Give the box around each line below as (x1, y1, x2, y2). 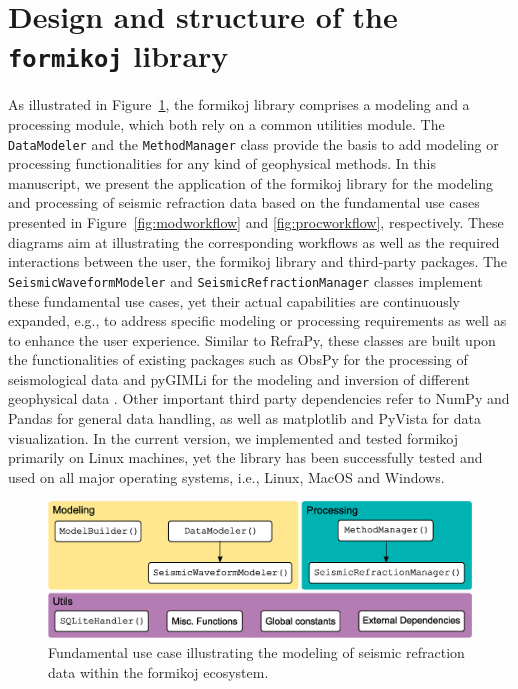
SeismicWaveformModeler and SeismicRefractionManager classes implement (8, 270, 483, 291)
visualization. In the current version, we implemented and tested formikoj (8, 427, 458, 448)
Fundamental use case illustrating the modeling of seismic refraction (48, 642, 465, 663)
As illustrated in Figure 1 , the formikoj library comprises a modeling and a (8, 94, 470, 115)
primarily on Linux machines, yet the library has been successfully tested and (8, 447, 483, 468)
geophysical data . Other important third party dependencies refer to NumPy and (8, 388, 510, 409)
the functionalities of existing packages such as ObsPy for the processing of (8, 349, 468, 370)
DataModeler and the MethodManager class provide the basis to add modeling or (8, 133, 499, 154)
